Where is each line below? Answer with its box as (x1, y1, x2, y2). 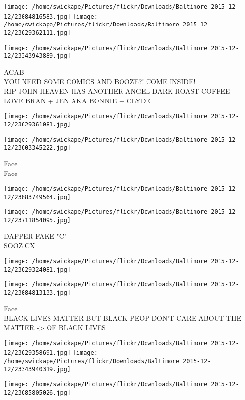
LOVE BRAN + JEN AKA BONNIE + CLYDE (4, 95, 150, 105)
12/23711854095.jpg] (4, 217, 71, 224)
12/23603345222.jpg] (4, 144, 71, 151)
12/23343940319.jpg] (4, 366, 71, 373)
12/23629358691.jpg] (4, 350, 71, 356)
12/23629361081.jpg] (4, 121, 71, 128)
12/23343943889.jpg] (4, 52, 71, 60)
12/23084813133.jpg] (4, 289, 71, 296)
